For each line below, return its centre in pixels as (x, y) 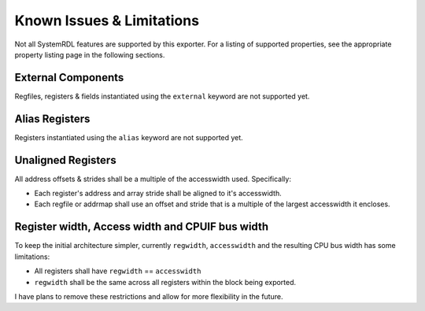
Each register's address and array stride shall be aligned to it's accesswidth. (158, 194)
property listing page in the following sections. (90, 54)
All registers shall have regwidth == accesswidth (118, 271)
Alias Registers (52, 118)
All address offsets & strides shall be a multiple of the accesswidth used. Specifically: (153, 179)
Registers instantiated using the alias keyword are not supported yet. (129, 137)
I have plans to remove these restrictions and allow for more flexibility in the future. (149, 296)
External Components (69, 78)
